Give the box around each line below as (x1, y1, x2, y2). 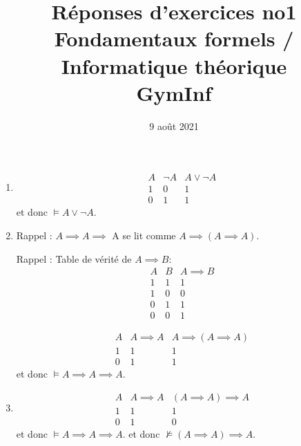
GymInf (136, 78, 212, 106)
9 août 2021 (149, 118, 199, 133)
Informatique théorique (61, 51, 287, 80)
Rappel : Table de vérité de (16, 251, 132, 266)
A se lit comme (112, 227, 176, 242)
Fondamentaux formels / (54, 24, 294, 53)
